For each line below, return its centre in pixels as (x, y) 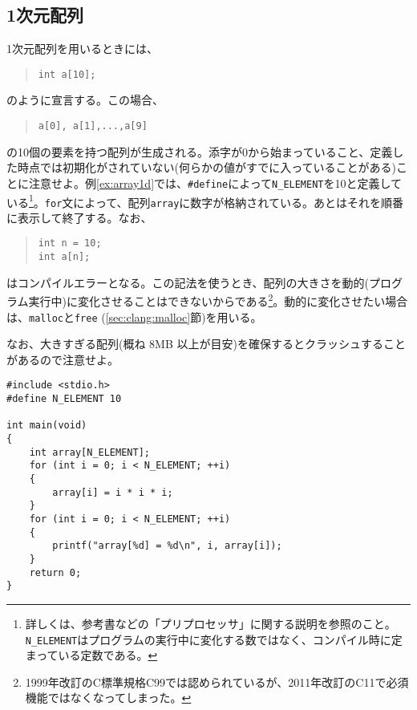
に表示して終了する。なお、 (79, 217)
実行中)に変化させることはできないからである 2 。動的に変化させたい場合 (218, 300)
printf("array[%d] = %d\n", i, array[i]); (167, 546)
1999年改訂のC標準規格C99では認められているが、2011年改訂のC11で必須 (217, 682)
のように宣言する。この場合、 (85, 100)
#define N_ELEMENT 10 (64, 399)
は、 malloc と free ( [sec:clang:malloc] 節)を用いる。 (134, 316)
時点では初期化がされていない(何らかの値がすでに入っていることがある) (206, 167)
